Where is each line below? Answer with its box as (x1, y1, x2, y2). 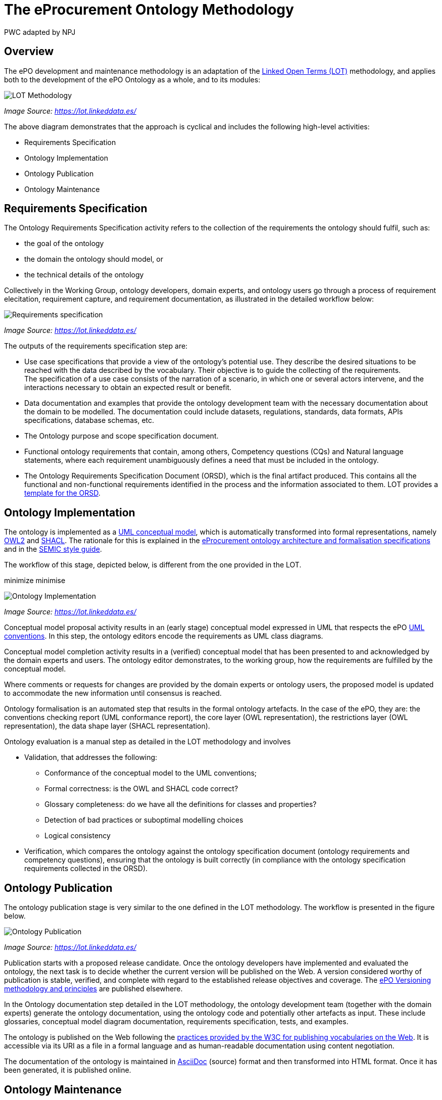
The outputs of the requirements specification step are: (4, 342, 188, 351)
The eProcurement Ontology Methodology (4, 1, 294, 18)
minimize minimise (4, 576, 66, 585)
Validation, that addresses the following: (24, 753, 158, 762)
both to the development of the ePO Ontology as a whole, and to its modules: (4, 75, 261, 84)
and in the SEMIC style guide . (4, 545, 102, 554)
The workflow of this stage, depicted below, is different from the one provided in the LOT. (4, 560, 302, 569)
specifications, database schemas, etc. (24, 416, 155, 425)
